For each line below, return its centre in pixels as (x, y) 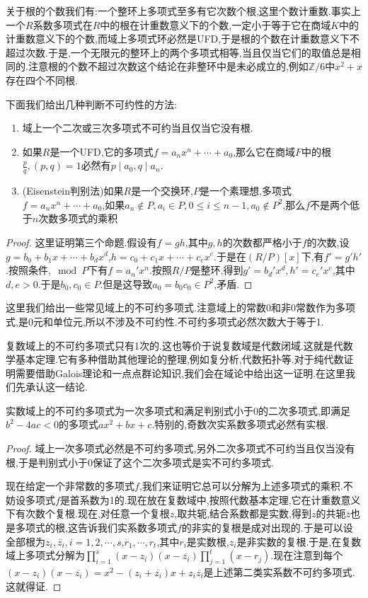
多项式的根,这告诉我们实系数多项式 (96, 528)
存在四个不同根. (42, 80)
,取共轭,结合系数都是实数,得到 (243, 513)
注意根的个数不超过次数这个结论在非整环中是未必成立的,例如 (168, 66)
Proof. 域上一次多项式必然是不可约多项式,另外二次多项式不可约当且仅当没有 (180, 448)
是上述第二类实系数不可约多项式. (279, 572)
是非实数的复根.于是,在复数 (299, 541)
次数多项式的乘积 (78, 218)
